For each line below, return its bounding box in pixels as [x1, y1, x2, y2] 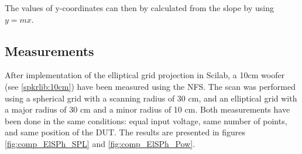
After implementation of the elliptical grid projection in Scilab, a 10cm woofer [5, 69, 285, 81]
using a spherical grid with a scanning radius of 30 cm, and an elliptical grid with [5, 92, 297, 104]
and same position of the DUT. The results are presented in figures [5, 126, 246, 138]
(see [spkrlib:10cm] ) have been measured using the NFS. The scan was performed [5, 80, 296, 92]
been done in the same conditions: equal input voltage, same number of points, [5, 114, 287, 127]
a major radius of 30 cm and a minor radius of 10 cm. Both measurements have [5, 103, 290, 116]
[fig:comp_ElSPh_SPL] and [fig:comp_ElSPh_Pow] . [5, 137, 195, 149]
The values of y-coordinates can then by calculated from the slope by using [5, 2, 274, 13]
